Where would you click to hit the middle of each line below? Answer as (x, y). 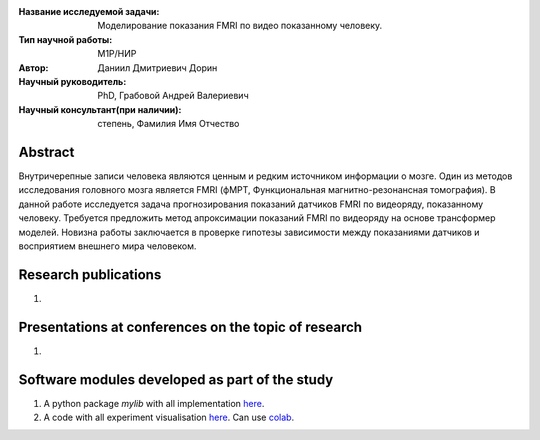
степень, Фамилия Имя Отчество (168, 124)
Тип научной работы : (65, 39)
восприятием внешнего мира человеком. (107, 246)
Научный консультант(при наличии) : (100, 109)
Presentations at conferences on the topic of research (190, 326)
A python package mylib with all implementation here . (154, 403)
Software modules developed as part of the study (176, 379)
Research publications (90, 274)
